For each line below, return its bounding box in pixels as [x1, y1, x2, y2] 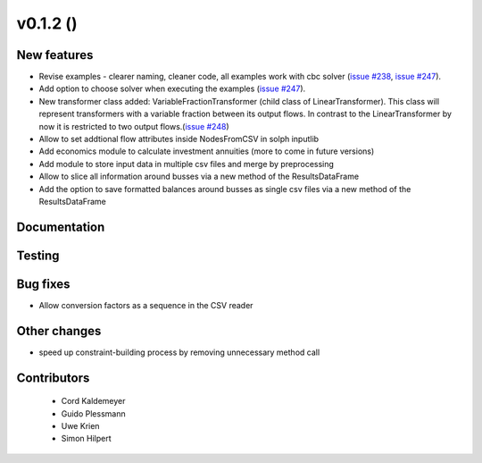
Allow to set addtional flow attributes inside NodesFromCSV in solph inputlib [38, 134, 320, 145]
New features [16, 47, 94, 63]
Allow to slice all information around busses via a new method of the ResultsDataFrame [38, 171, 360, 182]
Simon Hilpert [61, 434, 112, 444]
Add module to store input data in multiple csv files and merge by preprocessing [38, 158, 335, 169]
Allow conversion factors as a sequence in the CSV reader [38, 299, 253, 310]
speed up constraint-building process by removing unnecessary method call [38, 347, 320, 358]
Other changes [16, 323, 102, 339]
